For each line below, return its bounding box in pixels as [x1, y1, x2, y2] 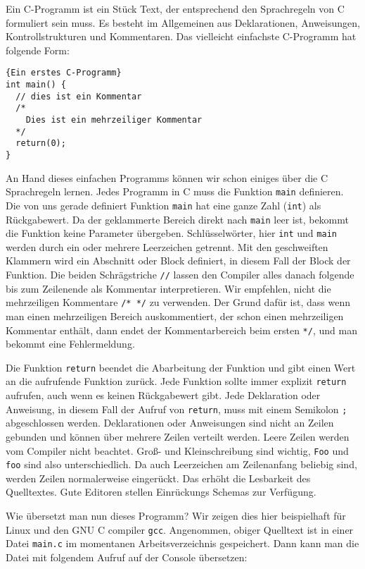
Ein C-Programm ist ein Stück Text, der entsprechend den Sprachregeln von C [6, 1, 345, 16]
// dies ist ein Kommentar [15, 91, 142, 102]
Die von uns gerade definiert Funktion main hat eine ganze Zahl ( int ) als [6, 197, 321, 212]
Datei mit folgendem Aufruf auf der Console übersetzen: [6, 549, 248, 564]
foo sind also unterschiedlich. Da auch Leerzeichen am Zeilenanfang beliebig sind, [6, 457, 357, 472]
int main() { [6, 80, 66, 90]
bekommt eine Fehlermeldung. [6, 336, 135, 351]
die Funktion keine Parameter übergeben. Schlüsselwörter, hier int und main [6, 226, 337, 240]
